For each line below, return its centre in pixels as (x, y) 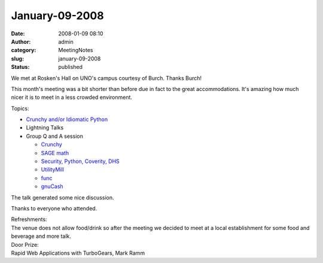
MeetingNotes (76, 50)
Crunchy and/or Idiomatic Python (67, 119)
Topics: (20, 108)
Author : (21, 41)
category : (24, 50)
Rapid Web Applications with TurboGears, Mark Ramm (78, 253)
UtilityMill (52, 170)
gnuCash (52, 186)
